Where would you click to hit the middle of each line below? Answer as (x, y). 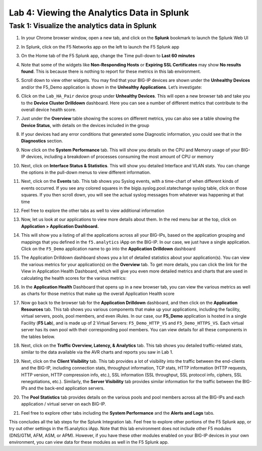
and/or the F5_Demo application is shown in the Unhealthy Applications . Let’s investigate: (112, 87)
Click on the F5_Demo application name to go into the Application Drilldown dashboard (108, 249)
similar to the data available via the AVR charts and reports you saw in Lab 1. (97, 352)
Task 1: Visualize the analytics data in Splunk (83, 26)
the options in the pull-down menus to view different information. (86, 173)
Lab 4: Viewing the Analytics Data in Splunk (99, 13)
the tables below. (38, 337)
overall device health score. (49, 110)
